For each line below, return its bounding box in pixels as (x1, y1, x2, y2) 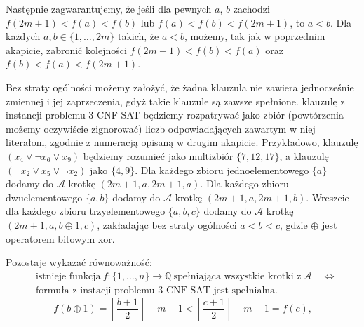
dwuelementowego (6, 189, 83, 204)
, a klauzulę (279, 148, 329, 163)
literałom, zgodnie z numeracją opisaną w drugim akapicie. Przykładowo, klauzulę (6, 135, 358, 149)
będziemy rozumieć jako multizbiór (83, 148, 234, 163)
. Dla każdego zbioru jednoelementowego (135, 162, 309, 177)
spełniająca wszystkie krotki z (173, 271, 302, 281)
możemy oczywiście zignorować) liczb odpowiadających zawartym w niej (6, 121, 316, 135)
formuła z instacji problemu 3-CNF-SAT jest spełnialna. (35, 285, 278, 295)
